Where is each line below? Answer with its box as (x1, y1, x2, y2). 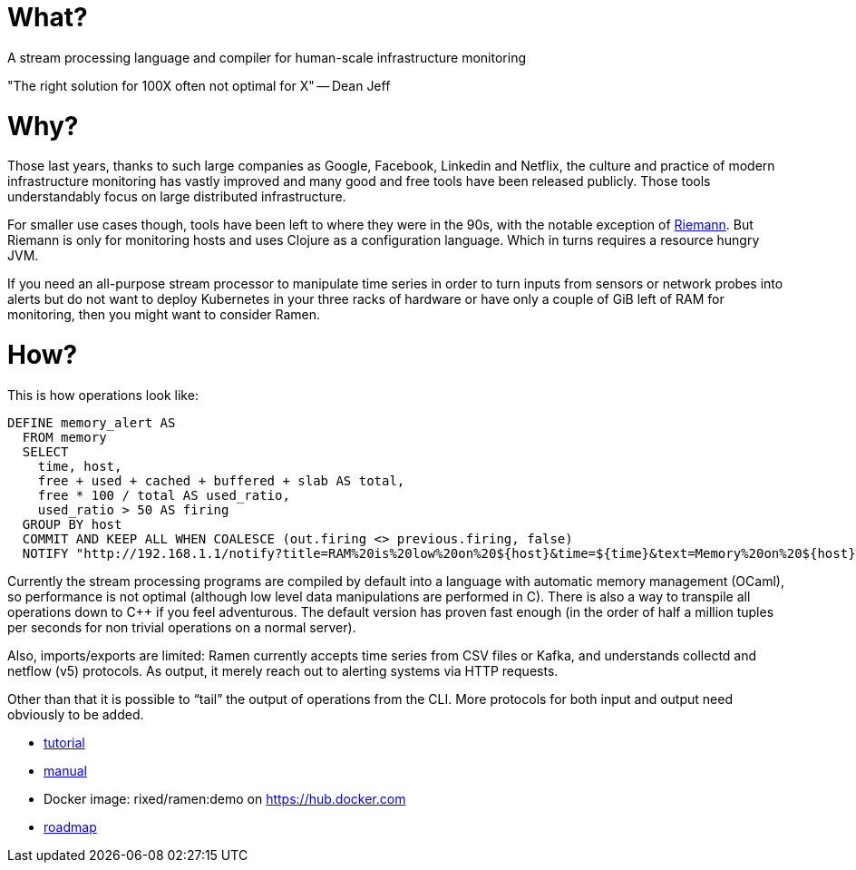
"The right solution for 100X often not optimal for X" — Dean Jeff (7, 77, 391, 93)
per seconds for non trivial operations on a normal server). (7, 619, 356, 635)
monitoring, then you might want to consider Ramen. (7, 307, 321, 323)
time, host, (37, 458, 122, 474)
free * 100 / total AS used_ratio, (37, 487, 290, 503)
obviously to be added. (7, 706, 144, 722)
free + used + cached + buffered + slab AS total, (37, 473, 405, 488)
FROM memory (22, 429, 107, 445)
